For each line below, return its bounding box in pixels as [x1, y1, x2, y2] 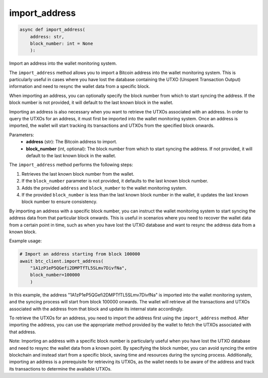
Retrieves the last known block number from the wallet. [21, 171, 134, 177]
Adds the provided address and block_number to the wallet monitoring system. [21, 185, 187, 191]
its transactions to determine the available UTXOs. [9, 366, 112, 372]
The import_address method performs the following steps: [9, 162, 134, 168]
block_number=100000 [30, 272, 80, 278]
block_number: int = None [30, 40, 93, 46]
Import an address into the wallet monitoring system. [9, 60, 117, 67]
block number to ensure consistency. [21, 199, 98, 205]
